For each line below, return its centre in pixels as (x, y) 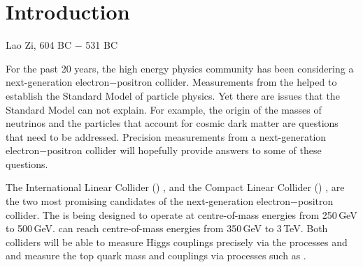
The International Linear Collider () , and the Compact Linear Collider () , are (175, 187)
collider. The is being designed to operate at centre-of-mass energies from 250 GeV (181, 214)
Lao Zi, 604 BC (39, 45)
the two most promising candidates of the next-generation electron (148, 201)
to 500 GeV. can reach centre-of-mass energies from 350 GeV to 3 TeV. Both (167, 228)
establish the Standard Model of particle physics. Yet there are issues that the (173, 95)
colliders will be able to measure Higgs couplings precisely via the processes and (177, 242)
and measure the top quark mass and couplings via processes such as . (156, 255)
